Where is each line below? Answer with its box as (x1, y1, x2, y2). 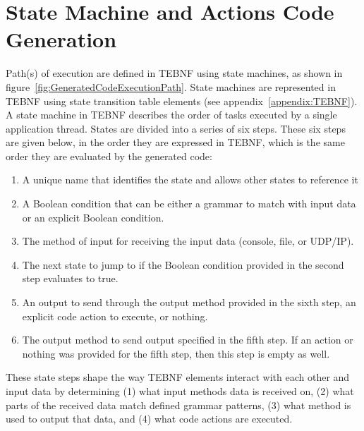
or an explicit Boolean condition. (22, 210, 164, 224)
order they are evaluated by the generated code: (6, 148, 212, 163)
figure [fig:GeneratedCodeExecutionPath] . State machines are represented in (6, 79, 336, 94)
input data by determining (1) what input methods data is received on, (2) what (6, 384, 354, 398)
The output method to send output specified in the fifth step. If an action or (22, 332, 353, 347)
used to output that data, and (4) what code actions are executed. (6, 411, 293, 426)
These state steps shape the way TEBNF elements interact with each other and (6, 370, 350, 384)
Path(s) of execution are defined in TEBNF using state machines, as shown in (6, 66, 343, 80)
